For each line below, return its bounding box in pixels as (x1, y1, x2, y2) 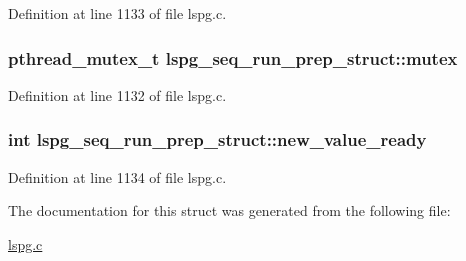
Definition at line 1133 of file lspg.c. (8, 3, 227, 23)
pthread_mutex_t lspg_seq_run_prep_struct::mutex (8, 45, 458, 70)
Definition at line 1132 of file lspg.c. (8, 84, 227, 105)
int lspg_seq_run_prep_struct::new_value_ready (8, 127, 427, 152)
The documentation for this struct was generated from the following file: (8, 200, 451, 221)
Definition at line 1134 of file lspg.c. (8, 166, 227, 187)
